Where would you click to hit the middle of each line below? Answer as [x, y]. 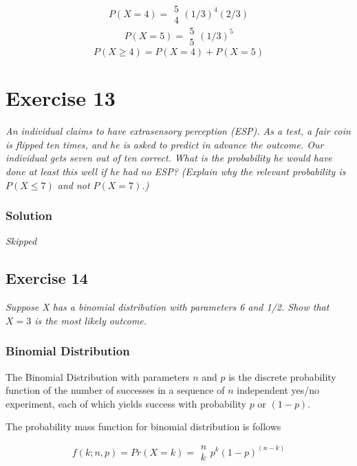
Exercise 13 [61, 98]
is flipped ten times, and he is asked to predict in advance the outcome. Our [165, 144]
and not [74, 185]
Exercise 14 [47, 278]
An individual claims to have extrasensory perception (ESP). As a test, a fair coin [178, 131]
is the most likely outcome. [91, 320]
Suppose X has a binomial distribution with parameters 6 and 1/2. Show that [167, 307]
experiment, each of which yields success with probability [126, 403]
